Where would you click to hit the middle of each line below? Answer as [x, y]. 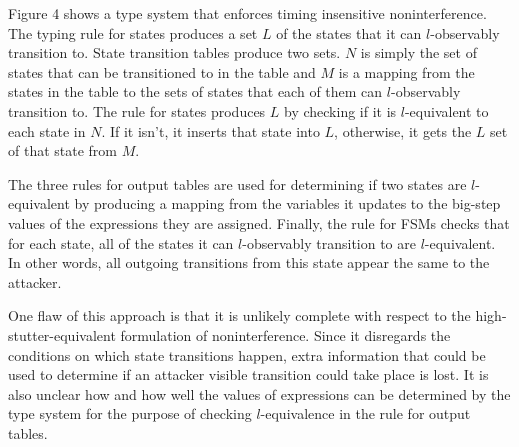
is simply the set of [418, 52]
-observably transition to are [329, 242]
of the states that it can [349, 32]
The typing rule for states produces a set [133, 32]
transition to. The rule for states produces [137, 110]
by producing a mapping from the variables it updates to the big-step [287, 203]
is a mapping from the [406, 71]
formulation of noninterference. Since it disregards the [285, 334]
